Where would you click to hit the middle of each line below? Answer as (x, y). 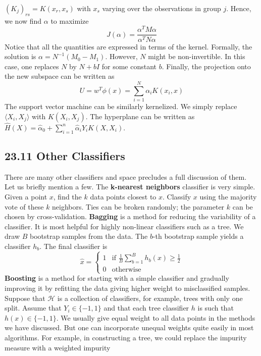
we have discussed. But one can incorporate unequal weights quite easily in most (129, 327)
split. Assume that (33, 308)
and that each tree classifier (146, 308)
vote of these (24, 206)
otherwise (126, 270)
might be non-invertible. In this (197, 56)
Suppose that (25, 298)
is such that (216, 308)
